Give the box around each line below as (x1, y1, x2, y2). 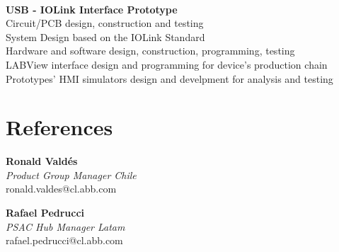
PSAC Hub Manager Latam (6, 219, 125, 234)
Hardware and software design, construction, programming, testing (6, 43, 295, 58)
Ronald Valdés (6, 154, 78, 168)
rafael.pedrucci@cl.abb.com (6, 233, 123, 248)
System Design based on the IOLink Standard (6, 29, 205, 44)
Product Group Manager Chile (6, 167, 137, 182)
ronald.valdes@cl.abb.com (6, 181, 117, 196)
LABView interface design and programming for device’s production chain (6, 57, 328, 71)
